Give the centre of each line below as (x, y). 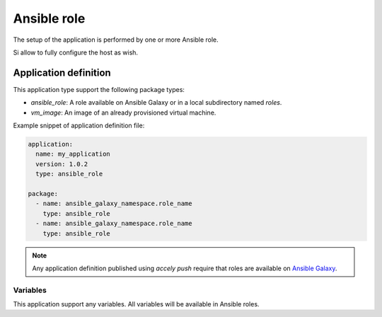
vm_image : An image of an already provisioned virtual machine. (123, 113)
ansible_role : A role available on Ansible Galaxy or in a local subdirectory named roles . (156, 103)
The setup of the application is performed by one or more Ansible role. (116, 40)
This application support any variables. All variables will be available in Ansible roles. (136, 304)
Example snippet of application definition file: (79, 126)
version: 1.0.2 (62, 164)
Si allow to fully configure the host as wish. (75, 52)
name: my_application (73, 154)
